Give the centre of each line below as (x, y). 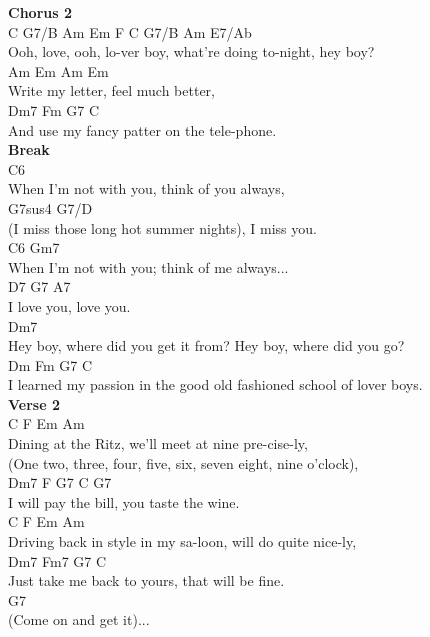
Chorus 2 (40, 12)
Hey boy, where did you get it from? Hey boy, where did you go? (206, 345)
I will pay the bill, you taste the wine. (124, 501)
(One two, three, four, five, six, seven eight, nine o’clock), (183, 462)
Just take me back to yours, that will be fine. (146, 580)
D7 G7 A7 (39, 286)
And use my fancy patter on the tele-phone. (142, 129)
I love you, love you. (69, 305)
